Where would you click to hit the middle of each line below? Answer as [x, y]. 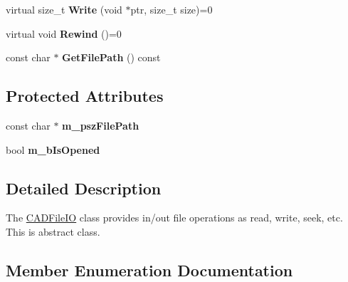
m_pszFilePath [101, 125]
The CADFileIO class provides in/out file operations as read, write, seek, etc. [174, 218]
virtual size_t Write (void [64, 9]
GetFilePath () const [111, 57]
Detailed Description [84, 188]
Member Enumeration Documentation [149, 270]
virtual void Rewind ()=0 [64, 33]
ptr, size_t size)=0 [172, 9]
